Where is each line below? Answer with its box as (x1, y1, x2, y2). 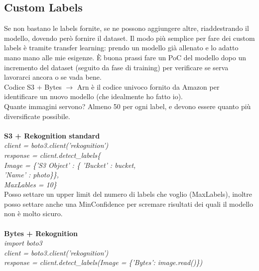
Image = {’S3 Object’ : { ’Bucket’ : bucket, (4, 159, 136, 170)
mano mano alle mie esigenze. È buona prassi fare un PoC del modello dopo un (4, 52, 247, 62)
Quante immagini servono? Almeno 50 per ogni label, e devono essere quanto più (4, 101, 251, 111)
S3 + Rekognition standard (4, 130, 100, 140)
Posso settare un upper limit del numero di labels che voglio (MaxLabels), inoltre (4, 189, 252, 199)
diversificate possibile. (4, 111, 70, 121)
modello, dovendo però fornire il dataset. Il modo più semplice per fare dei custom (4, 32, 255, 43)
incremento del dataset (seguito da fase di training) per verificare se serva (4, 62, 229, 72)
